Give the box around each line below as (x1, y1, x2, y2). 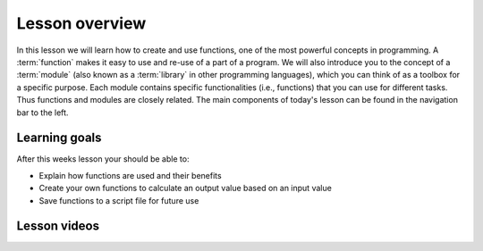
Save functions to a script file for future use (38, 195, 199, 205)
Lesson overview (16, 13, 147, 33)
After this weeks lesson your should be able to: (16, 154, 190, 164)
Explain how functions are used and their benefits (38, 170, 223, 180)
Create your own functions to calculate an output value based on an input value (38, 183, 333, 194)
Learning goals (16, 130, 102, 146)
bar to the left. (16, 107, 69, 118)
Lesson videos (16, 219, 100, 234)
